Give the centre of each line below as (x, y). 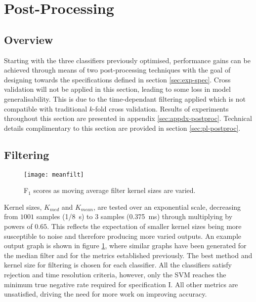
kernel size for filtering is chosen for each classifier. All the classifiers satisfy (118, 265)
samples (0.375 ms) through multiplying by (167, 216)
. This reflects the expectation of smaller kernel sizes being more (144, 226)
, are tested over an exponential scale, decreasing (167, 207)
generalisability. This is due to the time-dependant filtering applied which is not (125, 98)
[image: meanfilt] (54, 174)
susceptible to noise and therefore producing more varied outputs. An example (123, 236)
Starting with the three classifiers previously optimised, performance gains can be (127, 60)
